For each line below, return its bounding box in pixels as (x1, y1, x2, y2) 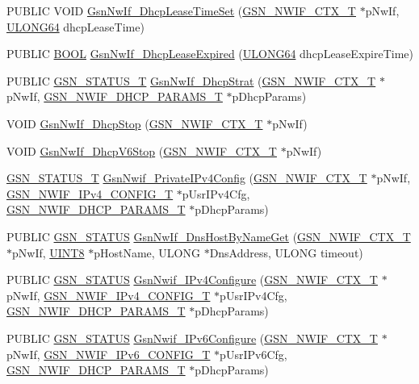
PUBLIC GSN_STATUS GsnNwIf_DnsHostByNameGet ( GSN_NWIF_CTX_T (6, 227, 411, 244)
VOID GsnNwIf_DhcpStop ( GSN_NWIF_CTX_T (6, 115, 263, 131)
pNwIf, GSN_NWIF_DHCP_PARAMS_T (6, 88, 223, 105)
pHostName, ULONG (94, 244, 200, 261)
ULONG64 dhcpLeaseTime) (6, 18, 145, 35)
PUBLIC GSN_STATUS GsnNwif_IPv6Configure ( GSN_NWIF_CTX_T (6, 329, 378, 346)
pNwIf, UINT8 (12, 244, 85, 261)
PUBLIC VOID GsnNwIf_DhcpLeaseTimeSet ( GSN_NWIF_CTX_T (6, 2, 356, 19)
